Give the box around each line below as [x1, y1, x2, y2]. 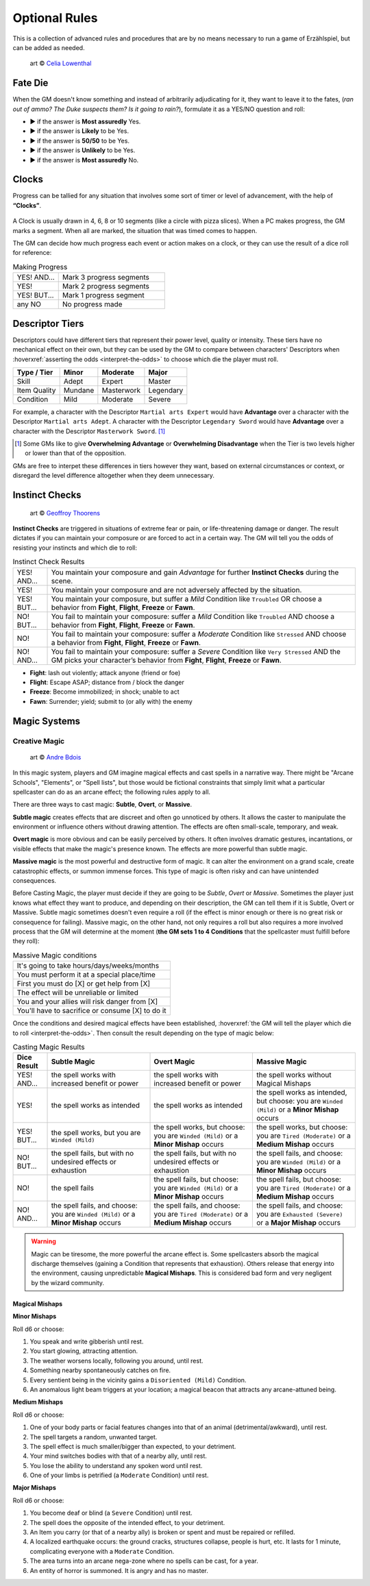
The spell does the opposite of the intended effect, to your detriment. [29, 1518, 225, 1526]
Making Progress [12, 263, 68, 272]
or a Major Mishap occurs [256, 1218, 341, 1228]
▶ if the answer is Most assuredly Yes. [29, 117, 141, 126]
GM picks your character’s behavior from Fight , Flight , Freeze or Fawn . [51, 655, 282, 665]
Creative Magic [12, 736, 65, 746]
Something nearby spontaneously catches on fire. [29, 1366, 171, 1374]
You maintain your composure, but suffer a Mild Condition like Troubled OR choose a [51, 594, 322, 603]
